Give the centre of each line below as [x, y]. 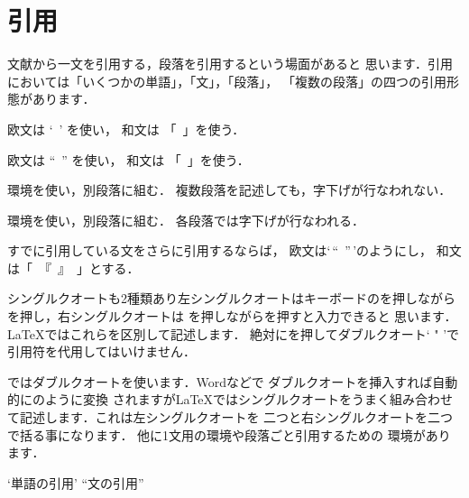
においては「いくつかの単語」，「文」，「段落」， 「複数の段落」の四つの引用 [227, 81]
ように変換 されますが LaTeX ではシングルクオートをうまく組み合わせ [249, 399]
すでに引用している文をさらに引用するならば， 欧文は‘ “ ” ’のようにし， [220, 250]
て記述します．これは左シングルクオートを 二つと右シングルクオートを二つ [230, 417]
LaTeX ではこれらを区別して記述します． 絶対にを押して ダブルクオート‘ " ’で [234, 333]
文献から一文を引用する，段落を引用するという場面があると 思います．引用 [230, 64]
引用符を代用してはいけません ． [101, 351]
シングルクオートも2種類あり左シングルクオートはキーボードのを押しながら [231, 298]
